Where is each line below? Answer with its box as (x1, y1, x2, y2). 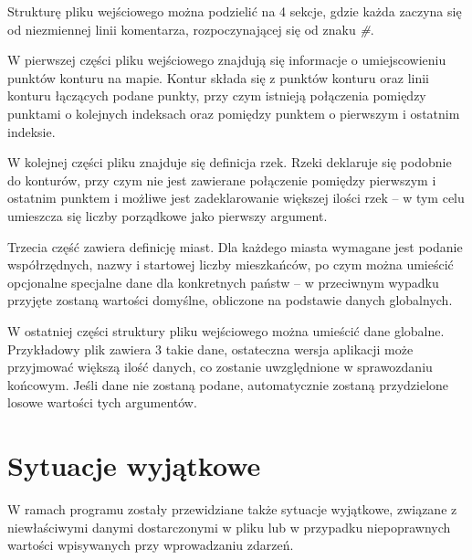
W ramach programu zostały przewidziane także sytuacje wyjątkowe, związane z (7, 500, 457, 518)
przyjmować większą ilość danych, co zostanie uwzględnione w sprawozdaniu (7, 357, 433, 376)
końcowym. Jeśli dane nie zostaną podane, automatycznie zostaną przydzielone (7, 375, 449, 394)
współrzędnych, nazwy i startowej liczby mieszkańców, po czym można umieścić (7, 255, 454, 274)
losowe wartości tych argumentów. (7, 393, 197, 412)
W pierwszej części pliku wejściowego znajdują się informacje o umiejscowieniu (7, 50, 446, 69)
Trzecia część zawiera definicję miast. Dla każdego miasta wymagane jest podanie (7, 237, 463, 256)
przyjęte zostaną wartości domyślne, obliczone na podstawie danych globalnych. (7, 291, 453, 310)
